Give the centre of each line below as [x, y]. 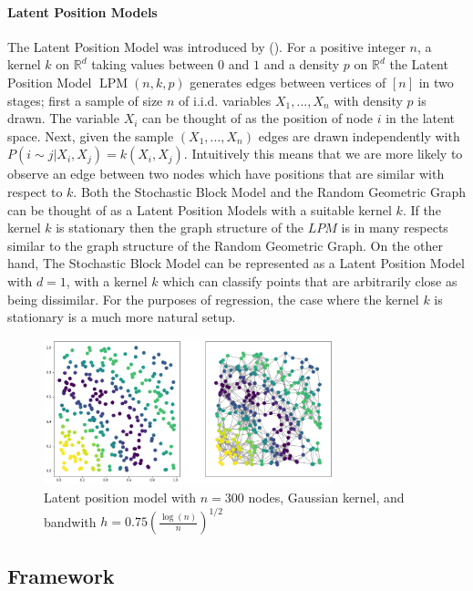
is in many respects [395, 228]
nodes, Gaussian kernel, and [326, 498]
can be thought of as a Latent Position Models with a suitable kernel [200, 209]
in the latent [421, 118]
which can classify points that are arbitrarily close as [310, 280]
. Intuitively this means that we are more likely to [323, 154]
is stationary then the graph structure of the [180, 228]
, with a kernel [107, 280]
